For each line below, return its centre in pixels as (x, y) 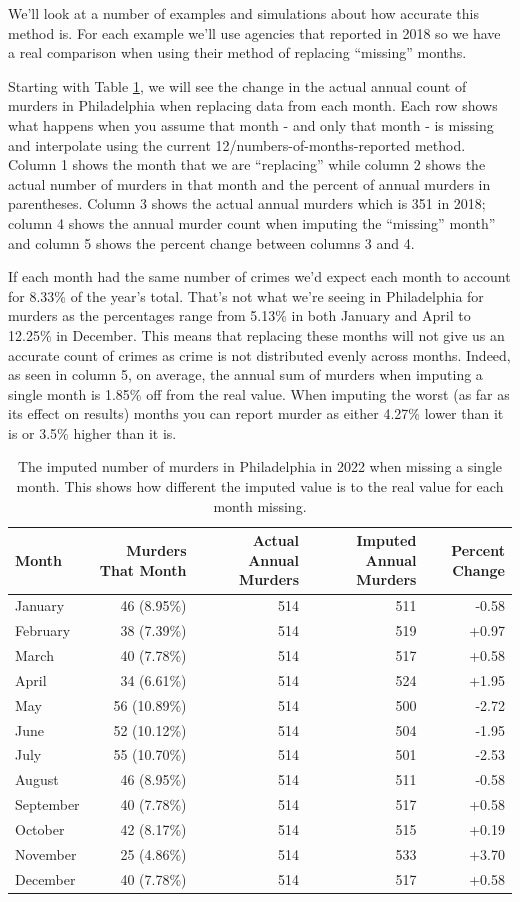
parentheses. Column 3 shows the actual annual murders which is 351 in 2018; (247, 203)
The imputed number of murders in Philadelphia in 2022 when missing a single (260, 466)
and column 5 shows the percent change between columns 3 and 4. (211, 242)
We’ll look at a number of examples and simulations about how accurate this (243, 13)
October (40, 828)
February (43, 630)
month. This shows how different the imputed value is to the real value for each (260, 486)
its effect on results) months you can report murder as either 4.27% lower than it (256, 413)
